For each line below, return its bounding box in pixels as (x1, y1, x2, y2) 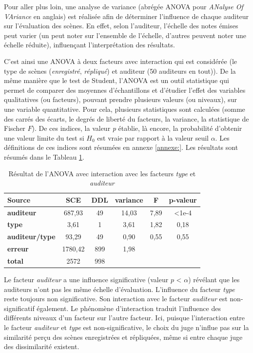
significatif (4, 303, 35, 313)
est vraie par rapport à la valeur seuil (97, 132, 209, 143)
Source (7, 194, 31, 205)
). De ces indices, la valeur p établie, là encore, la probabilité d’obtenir (32, 123, 242, 133)
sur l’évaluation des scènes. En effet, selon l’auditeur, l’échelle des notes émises (4, 21, 238, 31)
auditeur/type (7, 231, 56, 242)
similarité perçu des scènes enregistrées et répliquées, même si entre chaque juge (4, 332, 243, 342)
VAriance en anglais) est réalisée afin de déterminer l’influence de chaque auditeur (4, 11, 249, 21)
